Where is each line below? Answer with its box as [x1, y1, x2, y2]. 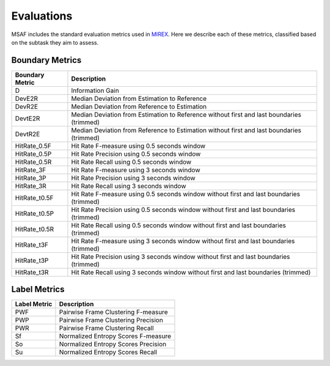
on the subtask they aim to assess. [11, 38, 99, 46]
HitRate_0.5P [15, 150, 52, 158]
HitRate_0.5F [15, 141, 51, 150]
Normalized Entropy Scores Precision [59, 340, 167, 348]
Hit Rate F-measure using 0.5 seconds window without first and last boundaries [71, 189, 301, 198]
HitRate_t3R [15, 268, 49, 276]
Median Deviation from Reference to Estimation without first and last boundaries [71, 126, 302, 134]
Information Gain [71, 86, 119, 95]
